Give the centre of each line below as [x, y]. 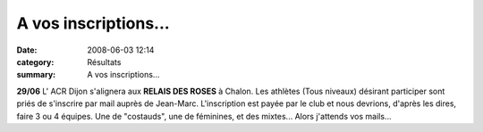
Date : [27, 50]
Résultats [104, 62]
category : [35, 62]
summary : [36, 75]
